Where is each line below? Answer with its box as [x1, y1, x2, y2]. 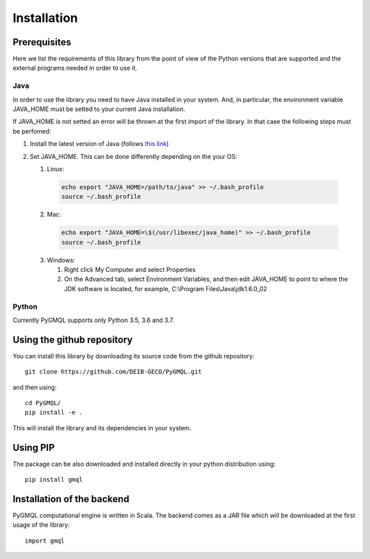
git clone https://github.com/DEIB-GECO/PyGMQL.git [25, 368, 202, 376]
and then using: [12, 383, 57, 391]
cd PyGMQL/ [25, 399, 62, 407]
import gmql [25, 536, 65, 545]
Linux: [47, 164, 64, 173]
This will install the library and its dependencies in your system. [12, 423, 192, 432]
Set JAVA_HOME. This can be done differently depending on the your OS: [29, 152, 238, 160]
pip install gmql [25, 476, 83, 484]
